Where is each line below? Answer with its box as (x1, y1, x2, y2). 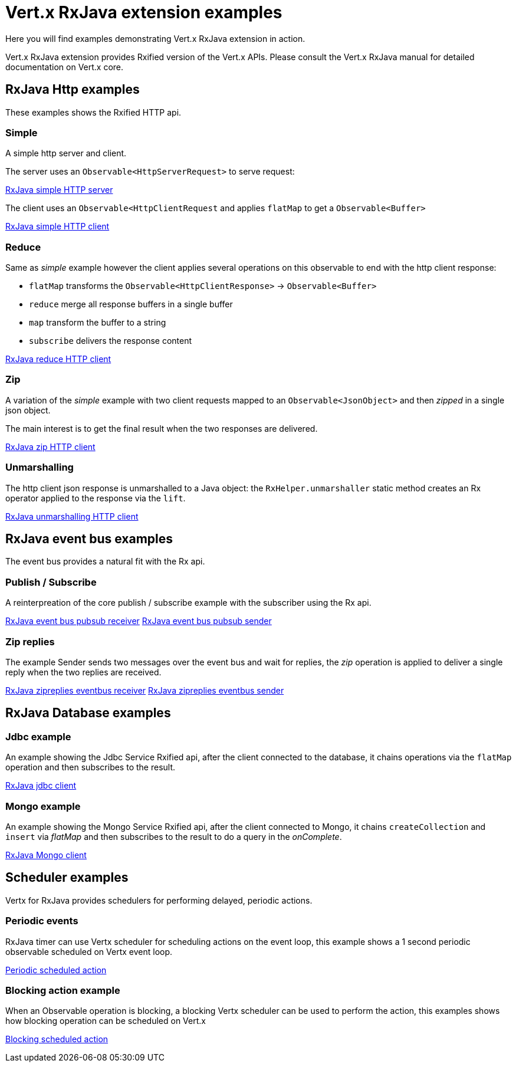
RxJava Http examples (5, 82, 140, 97)
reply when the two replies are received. (5, 667, 162, 677)
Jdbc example (5, 730, 71, 743)
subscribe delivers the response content (29, 336, 192, 346)
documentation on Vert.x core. (5, 61, 124, 72)
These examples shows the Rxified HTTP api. (5, 107, 182, 117)
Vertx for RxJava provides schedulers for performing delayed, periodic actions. (5, 895, 313, 905)
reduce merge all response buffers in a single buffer (29, 299, 233, 310)
